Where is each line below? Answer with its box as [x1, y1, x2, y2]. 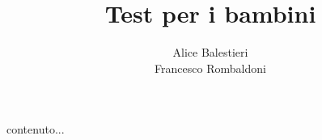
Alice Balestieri [172, 44, 248, 61]
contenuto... [6, 121, 65, 138]
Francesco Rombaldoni [155, 59, 266, 76]
